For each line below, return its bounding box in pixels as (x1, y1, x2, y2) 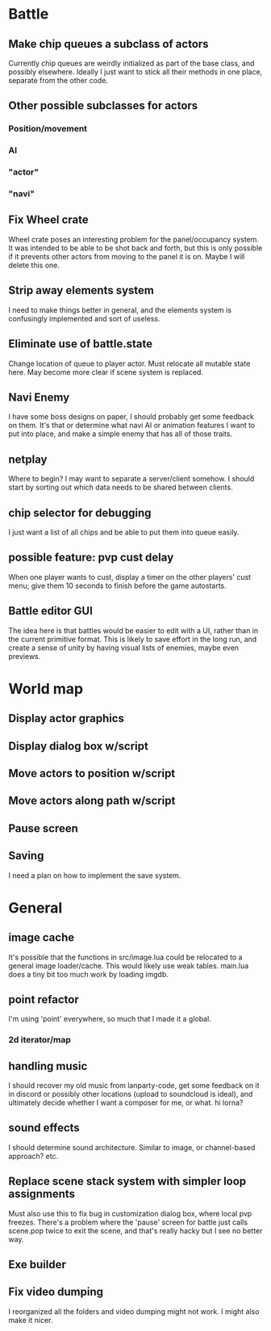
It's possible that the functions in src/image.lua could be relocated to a (8, 952, 243, 962)
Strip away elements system (8, 283, 155, 297)
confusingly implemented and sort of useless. (8, 313, 161, 323)
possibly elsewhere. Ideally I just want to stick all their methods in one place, (8, 67, 263, 77)
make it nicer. (8, 1315, 53, 1325)
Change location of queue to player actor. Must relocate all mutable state (8, 359, 251, 368)
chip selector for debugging (8, 506, 152, 519)
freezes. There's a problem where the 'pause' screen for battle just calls (8, 1217, 248, 1227)
